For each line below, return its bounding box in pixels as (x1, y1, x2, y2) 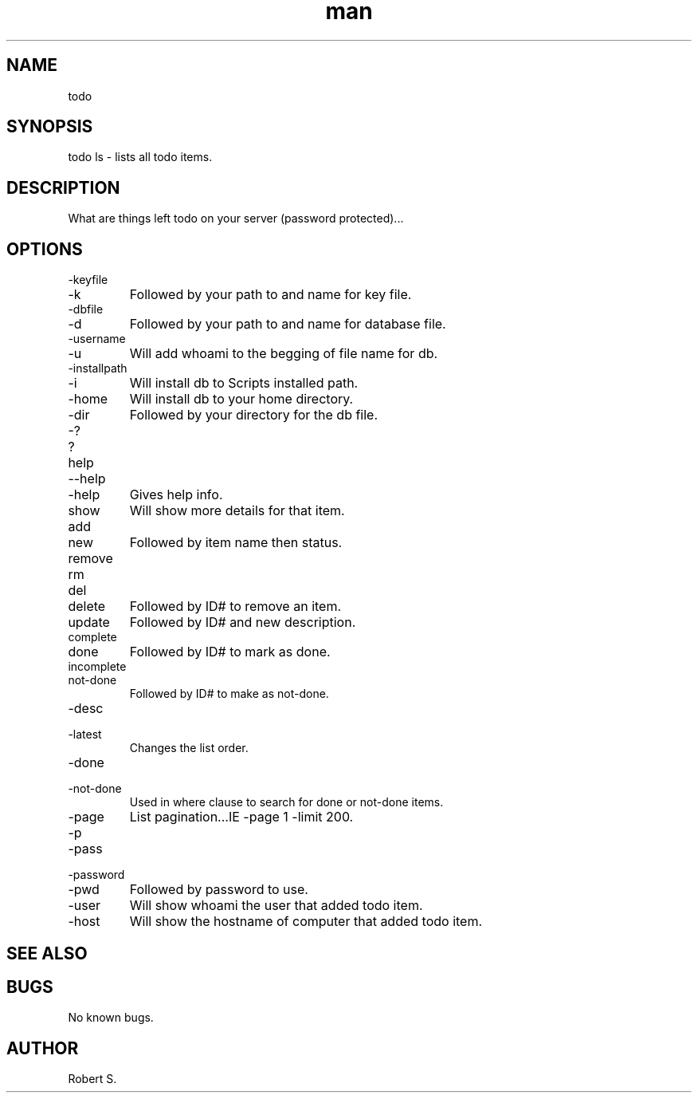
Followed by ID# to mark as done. (129, 644, 331, 660)
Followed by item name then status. (129, 534, 343, 551)
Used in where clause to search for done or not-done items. (129, 795, 444, 809)
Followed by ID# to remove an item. (129, 598, 342, 615)
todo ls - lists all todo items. (68, 150, 213, 164)
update (68, 614, 110, 631)
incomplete (68, 660, 127, 674)
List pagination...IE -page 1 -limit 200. (129, 809, 354, 825)
